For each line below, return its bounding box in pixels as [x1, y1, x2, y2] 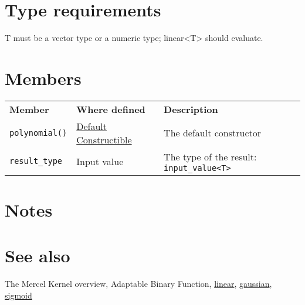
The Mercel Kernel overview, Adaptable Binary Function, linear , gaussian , [5, 277, 272, 290]
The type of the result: [164, 149, 257, 163]
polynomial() [9, 128, 67, 138]
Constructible [76, 132, 132, 146]
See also [5, 244, 70, 268]
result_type [9, 156, 63, 166]
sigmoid [5, 289, 32, 301]
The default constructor [164, 126, 262, 140]
